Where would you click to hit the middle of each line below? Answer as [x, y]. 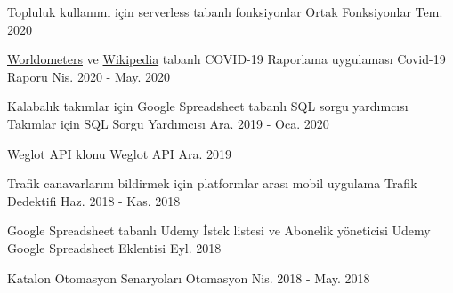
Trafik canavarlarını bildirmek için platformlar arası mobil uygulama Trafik [212, 183]
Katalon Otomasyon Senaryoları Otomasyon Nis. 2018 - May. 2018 [189, 277]
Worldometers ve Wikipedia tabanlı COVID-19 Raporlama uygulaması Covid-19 [226, 59]
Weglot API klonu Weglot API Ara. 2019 [120, 153]
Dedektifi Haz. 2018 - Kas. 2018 [94, 200]
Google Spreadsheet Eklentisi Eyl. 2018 [114, 247]
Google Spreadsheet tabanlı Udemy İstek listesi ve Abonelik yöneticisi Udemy [219, 230]
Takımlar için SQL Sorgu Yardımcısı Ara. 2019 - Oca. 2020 [168, 123]
